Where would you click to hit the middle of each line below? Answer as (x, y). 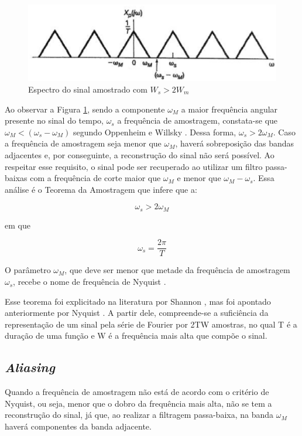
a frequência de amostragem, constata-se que (198, 120)
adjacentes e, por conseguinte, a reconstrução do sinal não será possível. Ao (140, 154)
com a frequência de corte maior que (95, 178)
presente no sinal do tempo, (54, 120)
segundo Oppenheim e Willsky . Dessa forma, (155, 132)
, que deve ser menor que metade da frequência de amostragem (177, 270)
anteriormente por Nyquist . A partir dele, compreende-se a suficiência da (137, 313)
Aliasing (30, 367)
